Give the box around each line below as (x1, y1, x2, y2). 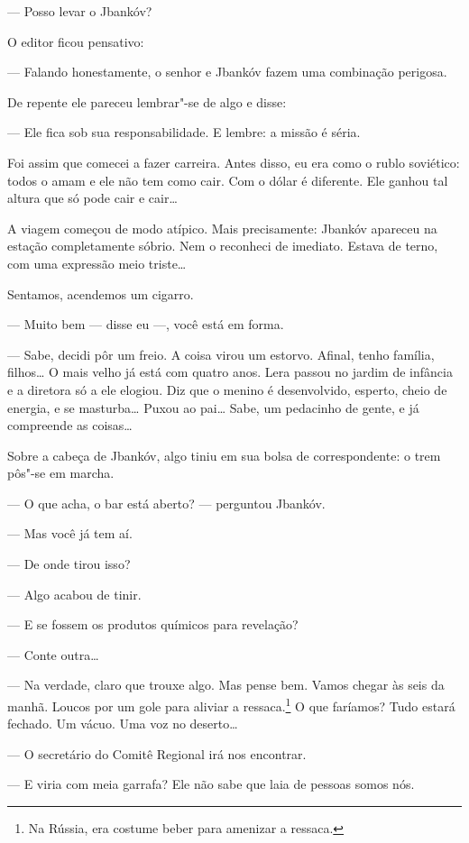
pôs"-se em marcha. (7, 463, 115, 482)
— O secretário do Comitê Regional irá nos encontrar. (7, 744, 307, 763)
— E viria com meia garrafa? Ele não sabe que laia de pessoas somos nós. (7, 774, 415, 793)
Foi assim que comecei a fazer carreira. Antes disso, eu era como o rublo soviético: (7, 152, 460, 171)
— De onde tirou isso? (7, 554, 131, 573)
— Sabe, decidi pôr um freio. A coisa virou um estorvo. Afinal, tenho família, (7, 344, 435, 363)
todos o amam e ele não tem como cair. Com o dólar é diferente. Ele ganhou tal (7, 170, 448, 189)
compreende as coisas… (7, 416, 133, 435)
